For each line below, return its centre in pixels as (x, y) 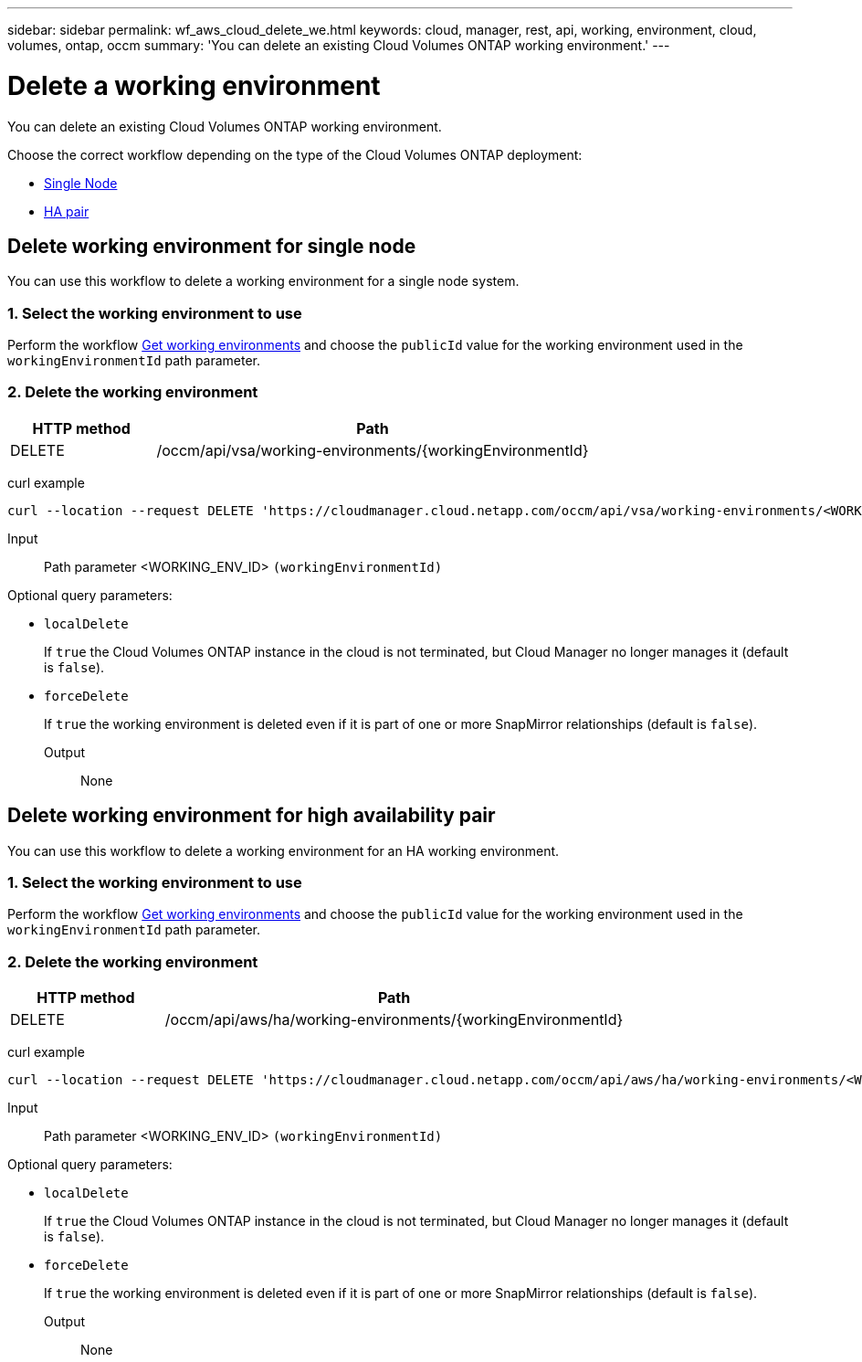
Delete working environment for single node (212, 246)
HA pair (67, 211)
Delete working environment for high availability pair (252, 816)
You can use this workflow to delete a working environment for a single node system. (263, 281)
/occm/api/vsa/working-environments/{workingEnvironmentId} (373, 450)
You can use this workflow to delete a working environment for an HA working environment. (284, 850)
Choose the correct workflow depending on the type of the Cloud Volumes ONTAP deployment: (295, 154)
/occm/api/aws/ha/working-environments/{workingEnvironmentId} (394, 1020)
